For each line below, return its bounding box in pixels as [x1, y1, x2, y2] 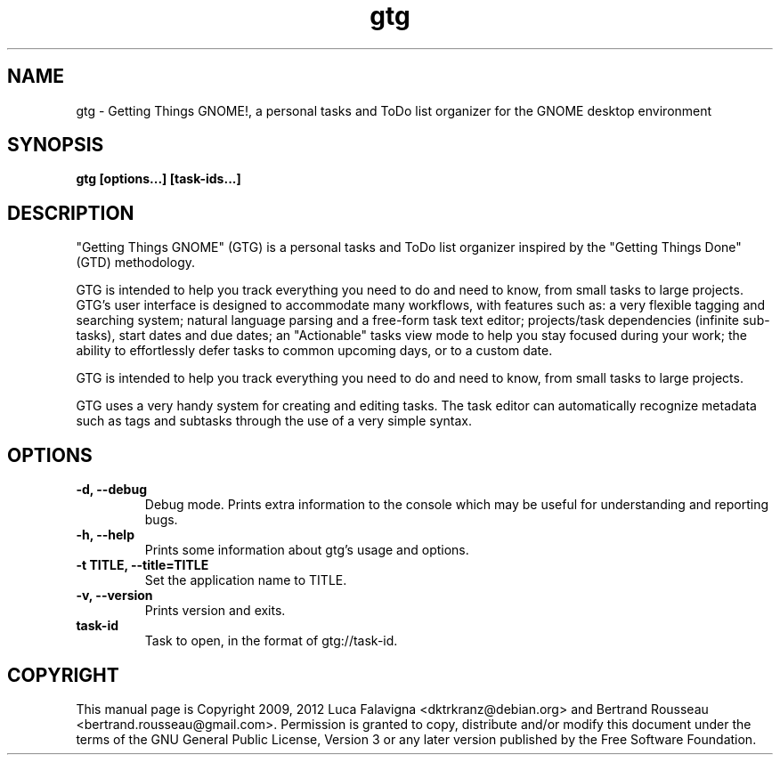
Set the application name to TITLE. [144, 572, 347, 588]
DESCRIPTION [7, 201, 134, 224]
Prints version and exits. [144, 603, 286, 619]
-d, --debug [76, 482, 147, 498]
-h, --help [76, 527, 134, 543]
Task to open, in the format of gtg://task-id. [144, 633, 398, 649]
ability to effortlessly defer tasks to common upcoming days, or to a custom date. [76, 343, 553, 359]
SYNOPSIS [7, 134, 104, 157]
